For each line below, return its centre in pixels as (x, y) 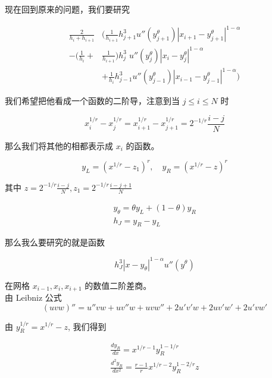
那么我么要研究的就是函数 (55, 242)
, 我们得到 (87, 326)
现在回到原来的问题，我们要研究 (67, 9)
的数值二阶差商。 (118, 285)
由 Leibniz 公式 (33, 297)
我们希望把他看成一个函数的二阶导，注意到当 (92, 101)
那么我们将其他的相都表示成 (59, 145)
